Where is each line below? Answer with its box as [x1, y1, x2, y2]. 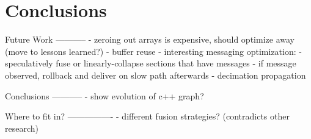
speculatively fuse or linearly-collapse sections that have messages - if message [5, 57, 296, 69]
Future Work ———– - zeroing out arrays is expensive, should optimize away [5, 33, 295, 46]
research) [5, 121, 38, 134]
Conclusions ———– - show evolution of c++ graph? [5, 89, 204, 102]
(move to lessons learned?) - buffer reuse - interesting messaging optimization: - [5, 45, 302, 57]
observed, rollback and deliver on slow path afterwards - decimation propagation [5, 68, 306, 81]
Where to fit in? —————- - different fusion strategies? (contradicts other [5, 110, 290, 123]
